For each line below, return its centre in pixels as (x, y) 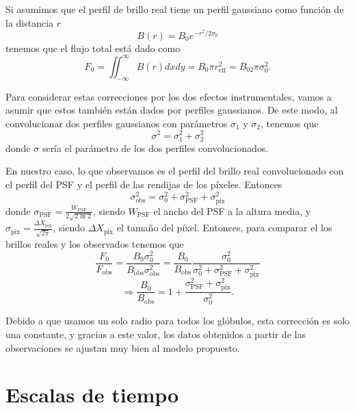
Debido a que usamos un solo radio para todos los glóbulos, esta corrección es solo (178, 321)
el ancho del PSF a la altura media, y (232, 210)
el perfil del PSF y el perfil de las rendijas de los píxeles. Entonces (144, 184)
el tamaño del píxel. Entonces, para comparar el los (224, 228)
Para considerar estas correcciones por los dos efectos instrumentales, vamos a (169, 96)
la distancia (30, 22)
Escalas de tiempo (92, 395)
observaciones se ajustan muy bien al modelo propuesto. (123, 347)
